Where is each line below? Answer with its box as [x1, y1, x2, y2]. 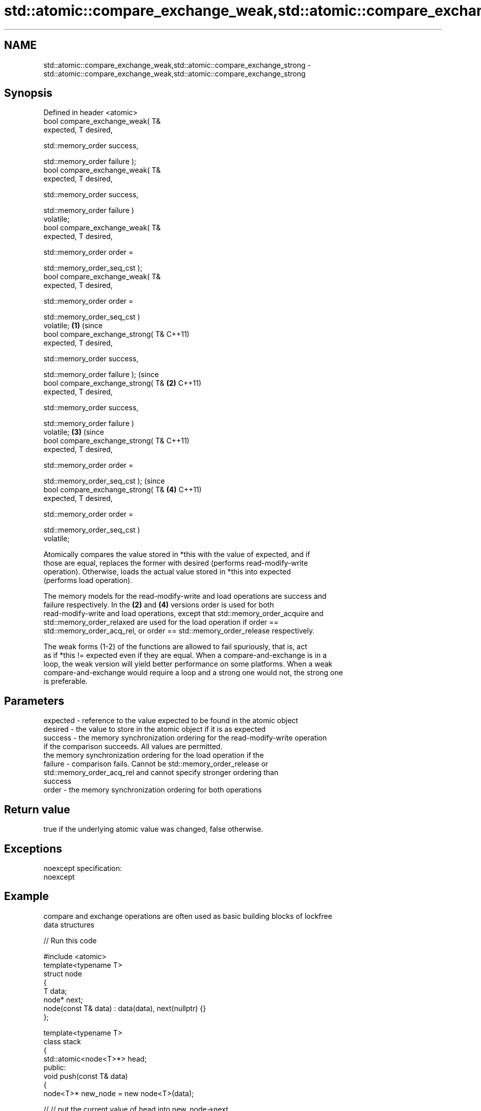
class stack [43, 1037, 81, 1046]
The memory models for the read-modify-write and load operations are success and [43, 592, 327, 601]
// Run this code [43, 936, 97, 945]
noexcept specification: [43, 863, 122, 872]
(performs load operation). [43, 576, 132, 585]
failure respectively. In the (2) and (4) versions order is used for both [43, 600, 274, 610]
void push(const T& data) [43, 1071, 128, 1080]
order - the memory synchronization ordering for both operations [43, 785, 262, 795]
